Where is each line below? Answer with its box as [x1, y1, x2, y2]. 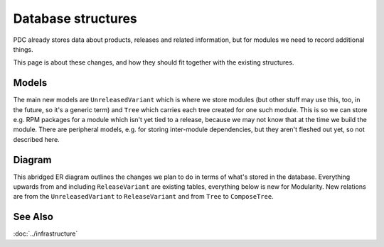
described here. [13, 135, 60, 143]
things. [13, 45, 33, 53]
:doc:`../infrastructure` [13, 229, 78, 238]
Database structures [13, 11, 138, 26]
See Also [13, 211, 53, 223]
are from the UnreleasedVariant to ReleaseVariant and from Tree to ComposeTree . [13, 192, 274, 201]
